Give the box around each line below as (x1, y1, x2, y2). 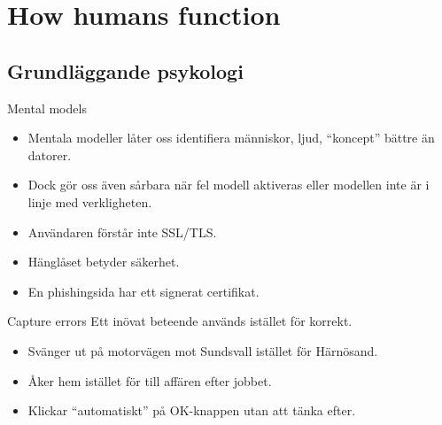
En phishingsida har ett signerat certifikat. (27, 282, 260, 300)
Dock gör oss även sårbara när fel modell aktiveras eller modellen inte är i (27, 175, 430, 194)
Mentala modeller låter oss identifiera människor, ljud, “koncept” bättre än (27, 128, 435, 147)
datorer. (27, 145, 72, 164)
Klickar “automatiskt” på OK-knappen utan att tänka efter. (27, 401, 356, 420)
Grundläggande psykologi (7, 57, 244, 84)
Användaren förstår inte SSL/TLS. (27, 222, 217, 241)
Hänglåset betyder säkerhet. (27, 252, 180, 271)
